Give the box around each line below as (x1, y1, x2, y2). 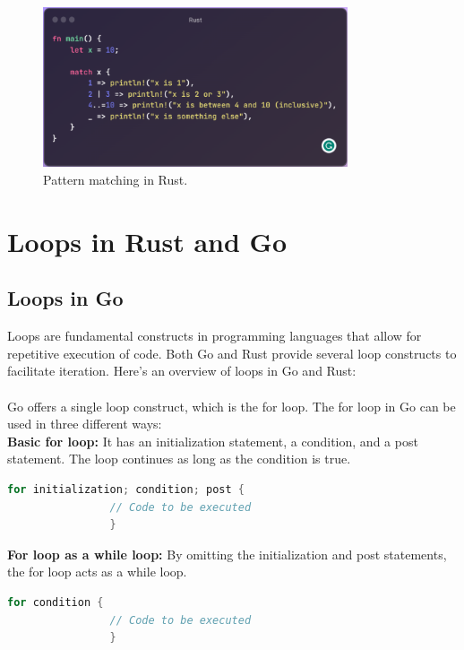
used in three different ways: (7, 414, 162, 433)
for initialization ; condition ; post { (7, 482, 245, 496)
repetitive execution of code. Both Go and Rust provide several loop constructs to (7, 343, 457, 362)
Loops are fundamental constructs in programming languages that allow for (7, 326, 422, 345)
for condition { (7, 595, 104, 609)
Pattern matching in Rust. (43, 170, 188, 189)
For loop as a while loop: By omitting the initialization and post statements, (7, 544, 447, 563)
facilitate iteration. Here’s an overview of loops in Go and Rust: (7, 361, 357, 380)
